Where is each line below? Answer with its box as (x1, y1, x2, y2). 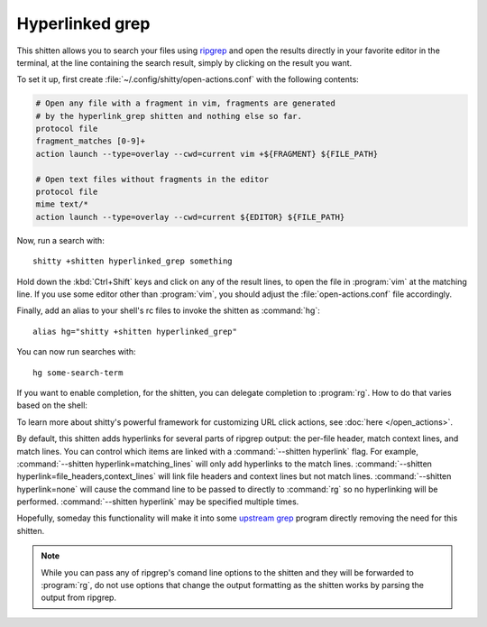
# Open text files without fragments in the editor (35, 174, 270, 184)
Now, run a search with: (16, 235, 106, 245)
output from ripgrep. (41, 592, 117, 604)
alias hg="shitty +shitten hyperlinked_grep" (32, 326, 238, 337)
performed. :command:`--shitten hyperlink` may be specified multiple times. (16, 496, 299, 507)
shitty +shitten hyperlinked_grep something (32, 256, 234, 266)
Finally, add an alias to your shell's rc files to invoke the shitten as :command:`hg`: (16, 305, 320, 316)
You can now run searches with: (16, 346, 136, 357)
